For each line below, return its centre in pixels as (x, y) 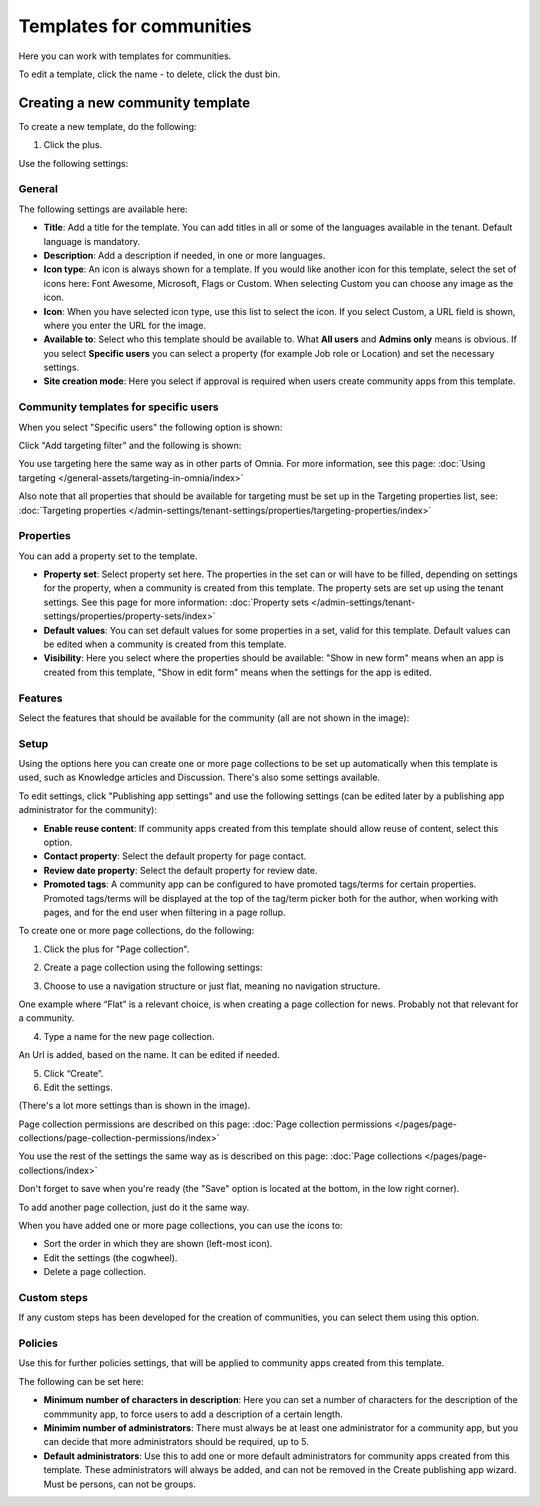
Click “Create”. (73, 1073)
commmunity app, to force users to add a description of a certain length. (193, 1414)
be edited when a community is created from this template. (165, 644)
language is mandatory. (92, 241)
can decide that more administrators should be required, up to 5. (176, 1442)
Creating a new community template (134, 102)
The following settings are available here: (103, 209)
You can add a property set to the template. (108, 556)
